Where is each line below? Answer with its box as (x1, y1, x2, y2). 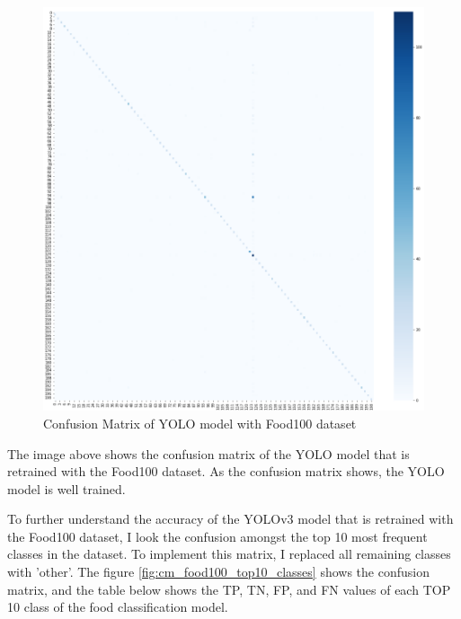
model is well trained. (7, 479, 126, 498)
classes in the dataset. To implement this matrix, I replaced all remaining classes (7, 544, 451, 563)
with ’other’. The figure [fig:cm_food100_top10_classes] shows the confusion (7, 562, 430, 581)
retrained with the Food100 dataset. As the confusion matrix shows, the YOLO (7, 462, 445, 481)
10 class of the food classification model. (7, 597, 228, 616)
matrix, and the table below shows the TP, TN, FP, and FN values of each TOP (7, 579, 451, 598)
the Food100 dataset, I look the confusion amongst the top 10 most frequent (7, 526, 428, 545)
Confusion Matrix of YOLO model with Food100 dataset (43, 413, 357, 432)
